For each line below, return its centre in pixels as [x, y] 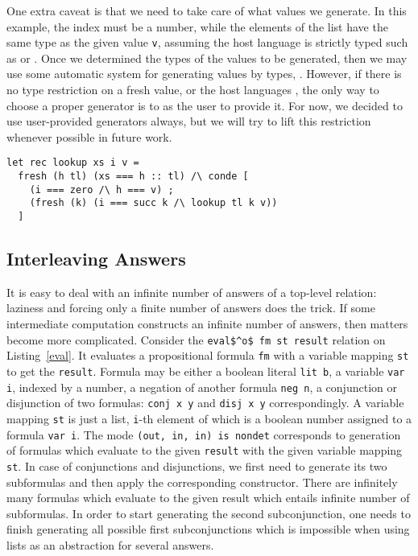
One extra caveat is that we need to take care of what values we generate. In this [207, 10]
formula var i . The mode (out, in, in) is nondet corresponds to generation [204, 434]
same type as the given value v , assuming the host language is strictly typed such [207, 42]
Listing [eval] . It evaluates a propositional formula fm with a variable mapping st [208, 355]
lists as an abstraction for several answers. [110, 544]
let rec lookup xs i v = [73, 163]
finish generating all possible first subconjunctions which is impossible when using [208, 529]
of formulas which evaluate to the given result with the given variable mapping [205, 450]
